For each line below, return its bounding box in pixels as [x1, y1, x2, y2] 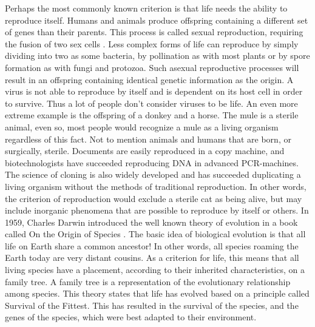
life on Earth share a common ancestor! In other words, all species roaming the [5, 239, 299, 252]
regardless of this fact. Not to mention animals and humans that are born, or [5, 132, 291, 145]
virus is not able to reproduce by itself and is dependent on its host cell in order [5, 85, 303, 98]
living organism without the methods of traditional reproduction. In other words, [5, 180, 307, 192]
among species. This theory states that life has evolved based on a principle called [5, 287, 310, 300]
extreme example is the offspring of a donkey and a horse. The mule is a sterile [5, 109, 299, 121]
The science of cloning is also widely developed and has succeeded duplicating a [5, 168, 301, 181]
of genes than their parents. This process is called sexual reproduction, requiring [5, 25, 303, 38]
